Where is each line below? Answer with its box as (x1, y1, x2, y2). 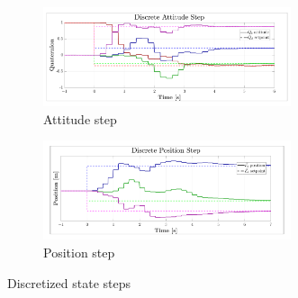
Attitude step (43, 109, 117, 128)
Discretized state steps (7, 273, 131, 292)
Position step (43, 242, 115, 261)
